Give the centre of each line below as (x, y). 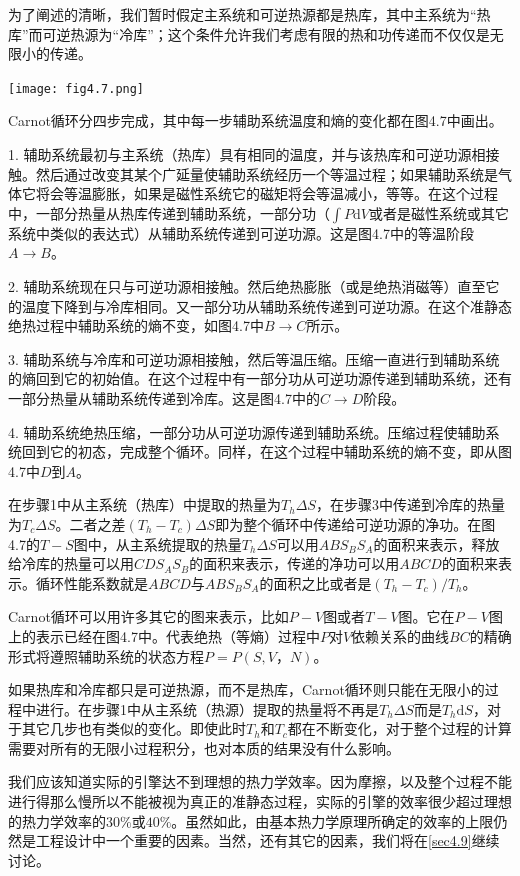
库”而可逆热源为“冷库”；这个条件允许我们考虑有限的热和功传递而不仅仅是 (249, 33)
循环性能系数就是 (91, 582)
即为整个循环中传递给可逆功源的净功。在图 (355, 523)
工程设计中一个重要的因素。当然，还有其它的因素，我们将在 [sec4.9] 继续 (267, 840)
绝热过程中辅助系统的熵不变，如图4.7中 (136, 325)
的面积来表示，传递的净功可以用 (294, 563)
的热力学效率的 (57, 820)
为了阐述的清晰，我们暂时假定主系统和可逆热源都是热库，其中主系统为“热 (249, 14)
